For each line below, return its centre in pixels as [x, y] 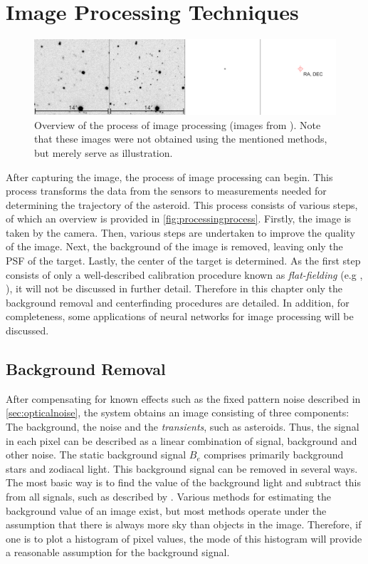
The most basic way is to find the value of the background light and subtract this [184, 482]
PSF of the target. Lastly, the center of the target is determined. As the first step [183, 261]
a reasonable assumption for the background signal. [118, 552]
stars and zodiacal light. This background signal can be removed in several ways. [182, 468]
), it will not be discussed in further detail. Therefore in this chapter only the [174, 288]
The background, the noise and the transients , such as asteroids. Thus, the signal [183, 427]
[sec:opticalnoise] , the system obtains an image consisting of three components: [178, 412]
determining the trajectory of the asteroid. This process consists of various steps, [182, 204]
